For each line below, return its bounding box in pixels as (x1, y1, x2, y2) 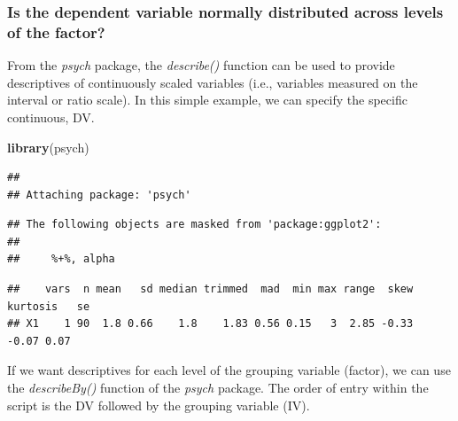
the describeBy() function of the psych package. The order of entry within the (7, 378, 429, 397)
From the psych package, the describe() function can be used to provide (7, 56, 395, 74)
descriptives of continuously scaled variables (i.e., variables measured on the (7, 73, 418, 91)
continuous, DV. (7, 107, 95, 126)
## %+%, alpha (7, 253, 115, 266)
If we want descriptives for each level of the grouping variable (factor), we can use (7, 361, 451, 379)
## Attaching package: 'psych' (7, 188, 191, 201)
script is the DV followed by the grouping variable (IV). (7, 395, 310, 414)
